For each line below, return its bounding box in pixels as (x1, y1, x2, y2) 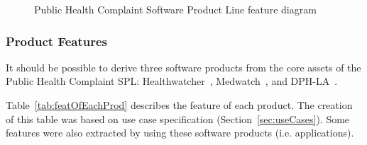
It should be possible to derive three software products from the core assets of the (6, 59, 361, 74)
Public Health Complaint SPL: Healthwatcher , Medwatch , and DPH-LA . (6, 74, 338, 88)
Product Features (6, 32, 107, 50)
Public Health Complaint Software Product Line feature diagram (34, 2, 317, 16)
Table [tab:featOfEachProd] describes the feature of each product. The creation (6, 98, 353, 112)
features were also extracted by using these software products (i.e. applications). (6, 125, 354, 140)
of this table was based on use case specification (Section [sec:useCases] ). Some (6, 111, 350, 126)
